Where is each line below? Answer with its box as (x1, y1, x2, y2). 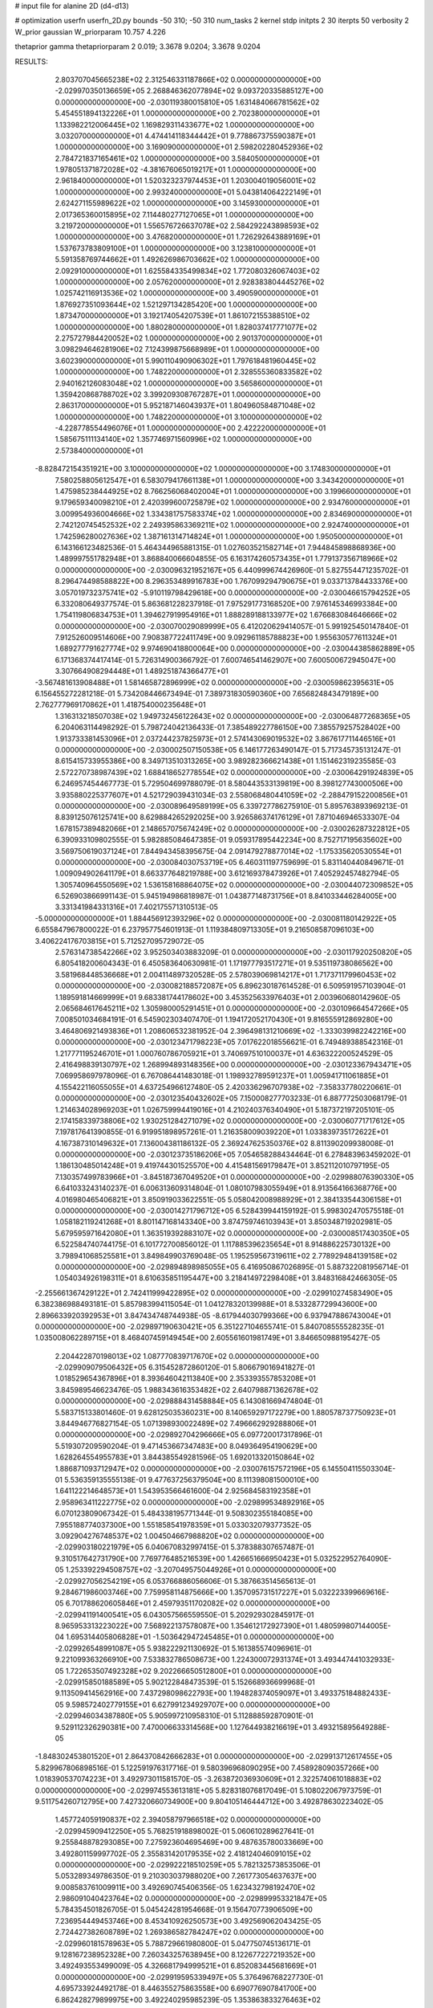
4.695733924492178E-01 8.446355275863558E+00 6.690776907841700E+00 (55, 1984, 317, 1994)
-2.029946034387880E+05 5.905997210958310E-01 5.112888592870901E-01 (55, 1711, 314, 1720)
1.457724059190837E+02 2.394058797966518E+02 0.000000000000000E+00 (55, 1815, 321, 1825)
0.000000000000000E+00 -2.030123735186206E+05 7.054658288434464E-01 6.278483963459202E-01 (55, 1149, 411, 1160)
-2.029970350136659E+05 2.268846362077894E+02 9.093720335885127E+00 (55, 86, 324, 96)
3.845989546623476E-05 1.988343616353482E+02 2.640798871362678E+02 (55, 1385, 319, 1394)
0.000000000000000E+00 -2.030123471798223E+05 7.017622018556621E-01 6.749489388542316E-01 (55, 1037, 403, 1047)
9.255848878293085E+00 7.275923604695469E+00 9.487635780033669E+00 (55, 1838, 324, 1847)
